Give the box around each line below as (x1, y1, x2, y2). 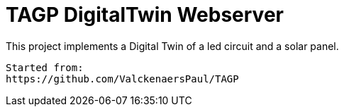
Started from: (6, 61, 84, 73)
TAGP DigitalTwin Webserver (6, 3, 284, 27)
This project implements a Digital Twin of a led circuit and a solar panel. (6, 39, 339, 52)
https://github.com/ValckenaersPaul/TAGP (6, 73, 239, 85)
